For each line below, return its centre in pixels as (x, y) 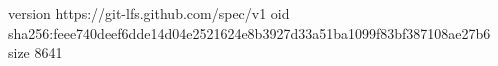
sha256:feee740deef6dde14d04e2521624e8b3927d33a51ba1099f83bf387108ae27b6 (249, 32)
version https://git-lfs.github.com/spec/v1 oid (149, 13)
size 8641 (35, 52)
